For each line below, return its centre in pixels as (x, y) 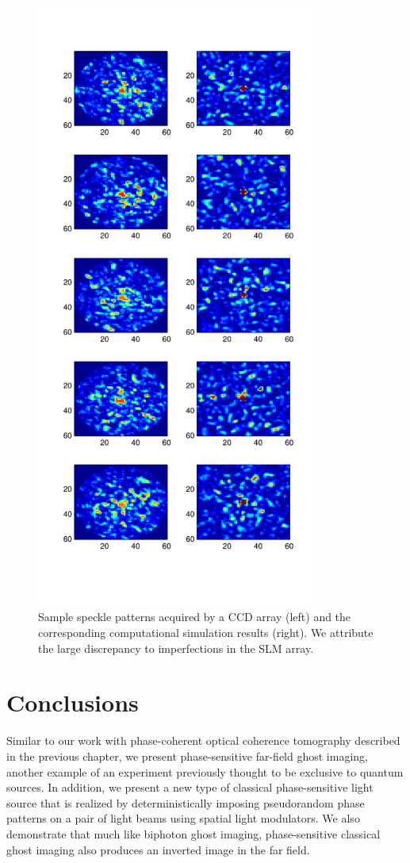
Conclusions (73, 702)
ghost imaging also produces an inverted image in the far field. (158, 849)
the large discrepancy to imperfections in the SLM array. (176, 648)
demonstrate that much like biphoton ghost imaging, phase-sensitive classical (194, 833)
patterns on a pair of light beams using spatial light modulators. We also (183, 818)
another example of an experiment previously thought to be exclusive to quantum (205, 771)
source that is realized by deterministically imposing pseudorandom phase (186, 802)
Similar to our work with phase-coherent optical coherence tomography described (203, 740)
